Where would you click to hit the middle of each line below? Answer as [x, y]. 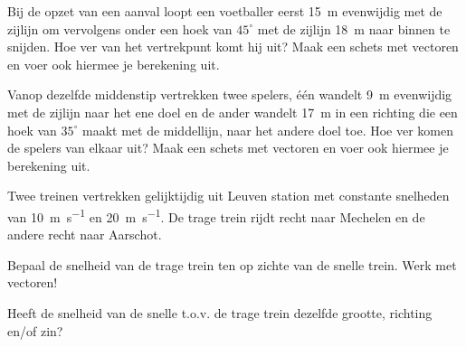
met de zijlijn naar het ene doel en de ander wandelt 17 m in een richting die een [233, 112]
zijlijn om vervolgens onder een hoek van [120, 28]
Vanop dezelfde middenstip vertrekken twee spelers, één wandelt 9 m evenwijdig [230, 94]
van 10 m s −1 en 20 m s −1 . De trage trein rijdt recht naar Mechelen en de [216, 215]
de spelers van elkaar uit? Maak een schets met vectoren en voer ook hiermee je [228, 148]
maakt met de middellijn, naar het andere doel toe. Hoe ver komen [267, 130]
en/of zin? [35, 330]
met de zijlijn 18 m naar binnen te [354, 28]
